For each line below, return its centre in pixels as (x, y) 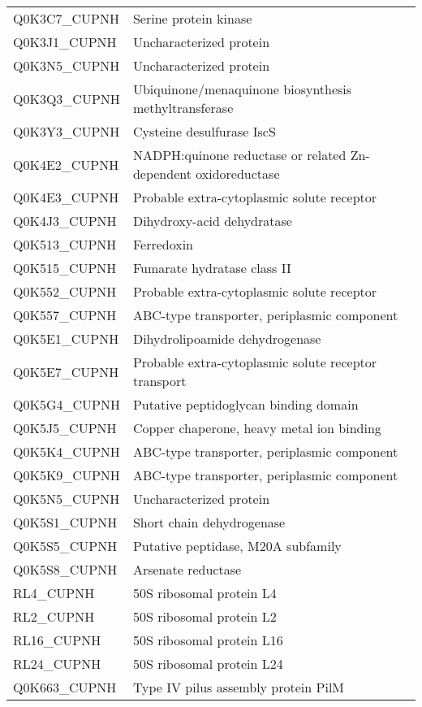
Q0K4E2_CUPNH (66, 164)
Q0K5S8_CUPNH (65, 569)
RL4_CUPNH (54, 593)
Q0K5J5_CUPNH (65, 428)
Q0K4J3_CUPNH (65, 221)
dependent (162, 173)
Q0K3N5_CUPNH (67, 65)
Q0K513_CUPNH (65, 244)
